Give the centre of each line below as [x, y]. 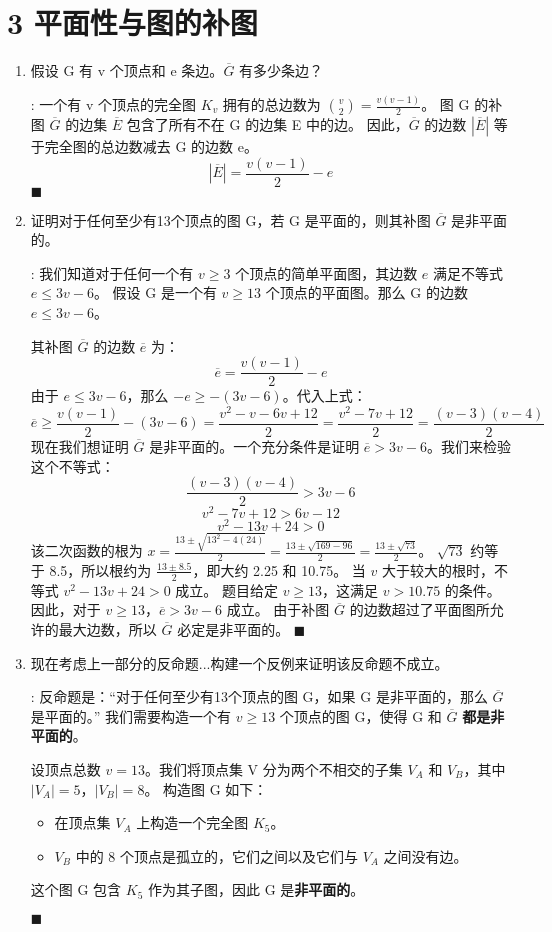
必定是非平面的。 [233, 629]
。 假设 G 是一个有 [155, 292]
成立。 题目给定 [226, 589]
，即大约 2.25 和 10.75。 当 [279, 569]
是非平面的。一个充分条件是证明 [254, 446]
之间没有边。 [425, 855]
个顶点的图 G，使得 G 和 [360, 715]
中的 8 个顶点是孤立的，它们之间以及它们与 [216, 855]
